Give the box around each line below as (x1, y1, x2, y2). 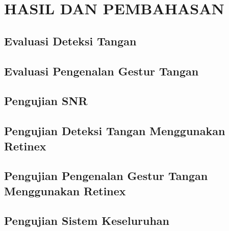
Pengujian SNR (4, 93, 88, 109)
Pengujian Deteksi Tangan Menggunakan (4, 123, 225, 139)
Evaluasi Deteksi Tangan (4, 33, 137, 48)
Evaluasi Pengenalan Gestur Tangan (4, 63, 199, 79)
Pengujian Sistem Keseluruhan (4, 213, 170, 228)
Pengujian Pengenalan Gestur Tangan (4, 168, 208, 184)
